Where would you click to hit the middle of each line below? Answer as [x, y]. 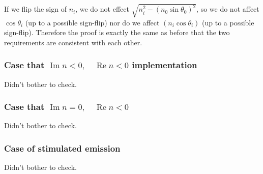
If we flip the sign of [35, 9]
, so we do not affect [228, 9]
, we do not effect [102, 9]
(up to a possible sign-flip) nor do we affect [92, 22]
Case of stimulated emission [62, 148]
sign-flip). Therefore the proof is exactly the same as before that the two [117, 32]
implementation [165, 65]
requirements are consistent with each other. [73, 42]
